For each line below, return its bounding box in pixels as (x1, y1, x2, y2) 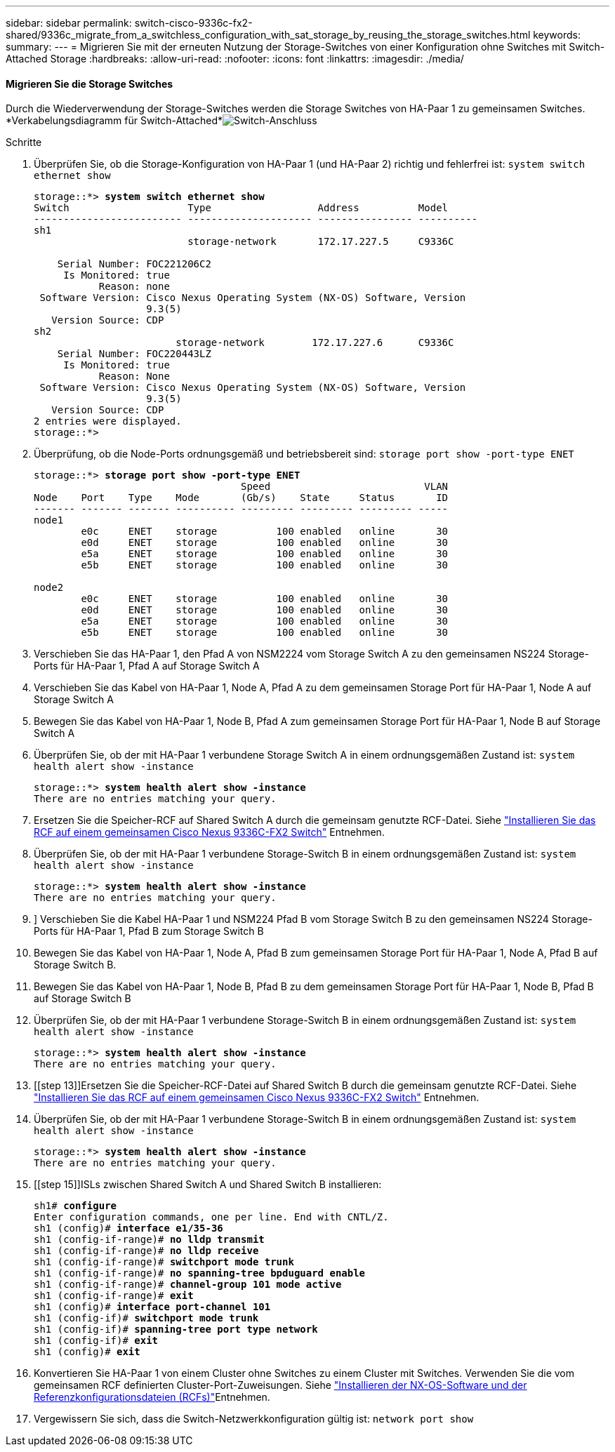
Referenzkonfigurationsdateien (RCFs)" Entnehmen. (34, 1391, 270, 1404)
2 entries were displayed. (34, 415, 182, 427)
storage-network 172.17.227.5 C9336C (187, 236, 454, 248)
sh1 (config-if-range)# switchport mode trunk (34, 1256, 294, 1268)
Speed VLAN (241, 481, 449, 493)
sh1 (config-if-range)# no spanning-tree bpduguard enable (34, 1267, 366, 1279)
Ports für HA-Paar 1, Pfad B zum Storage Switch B (34, 925, 264, 938)
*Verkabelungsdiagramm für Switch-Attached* (6, 114, 223, 127)
